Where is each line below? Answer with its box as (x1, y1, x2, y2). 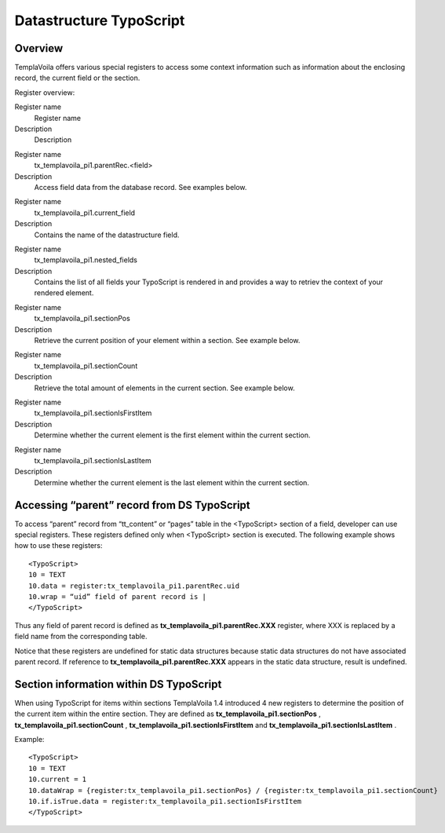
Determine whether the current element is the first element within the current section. (34, 430, 311, 440)
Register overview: (14, 87, 75, 97)
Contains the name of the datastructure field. (34, 230, 180, 239)
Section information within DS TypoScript (14, 678, 222, 691)
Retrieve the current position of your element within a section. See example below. (34, 336, 301, 345)
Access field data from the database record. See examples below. (34, 182, 247, 192)
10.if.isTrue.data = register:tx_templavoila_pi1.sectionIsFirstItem (28, 797, 302, 806)
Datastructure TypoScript (14, 12, 185, 29)
